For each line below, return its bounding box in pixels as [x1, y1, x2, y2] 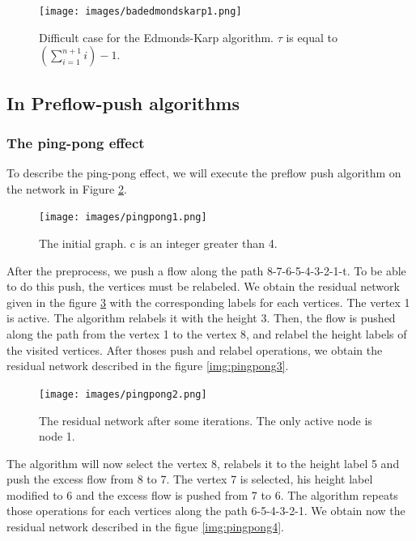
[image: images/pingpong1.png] [39, 211, 207, 224]
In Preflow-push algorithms [6, 90, 240, 115]
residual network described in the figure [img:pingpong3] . [6, 357, 289, 374]
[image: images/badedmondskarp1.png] [39, 6, 242, 17]
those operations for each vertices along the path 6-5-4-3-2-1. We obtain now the [6, 502, 405, 519]
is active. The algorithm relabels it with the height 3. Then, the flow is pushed [6, 309, 396, 326]
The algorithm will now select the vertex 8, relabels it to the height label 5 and [6, 454, 400, 471]
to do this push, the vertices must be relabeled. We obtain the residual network [6, 278, 400, 295]
